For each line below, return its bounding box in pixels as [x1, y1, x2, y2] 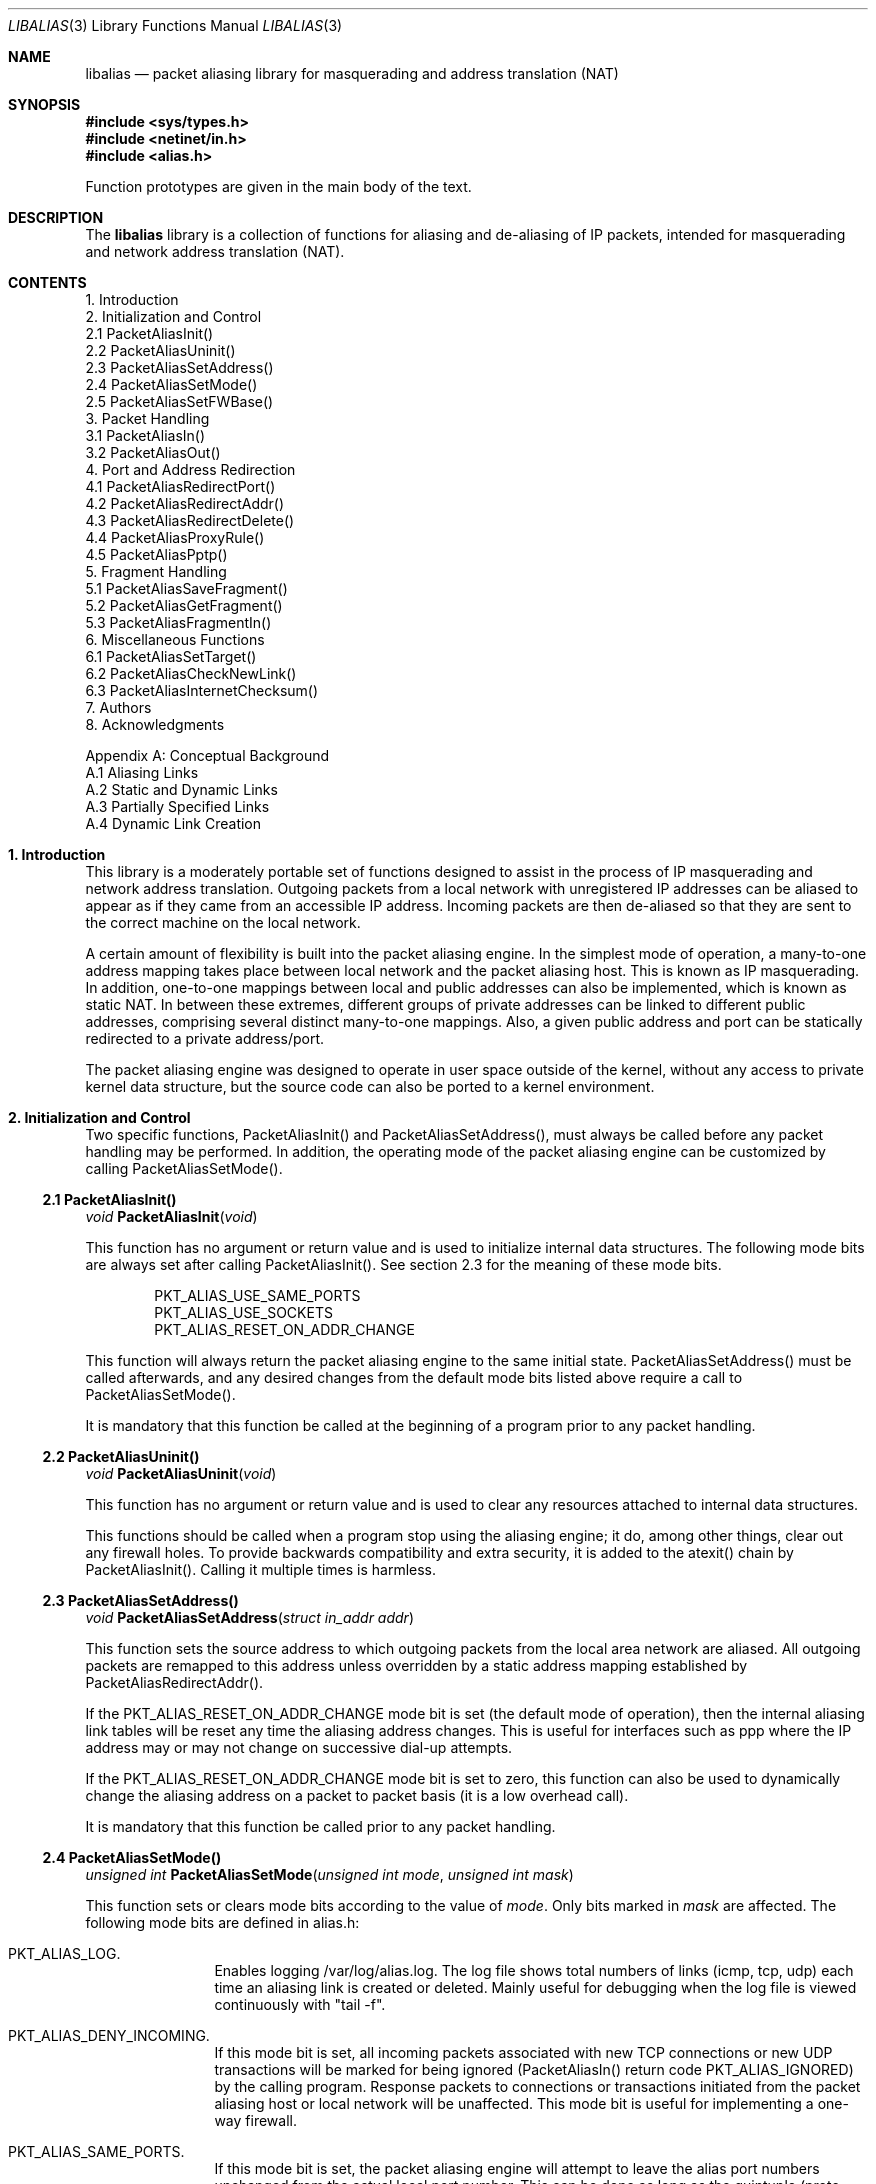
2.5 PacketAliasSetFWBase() [85, 393, 274, 410]
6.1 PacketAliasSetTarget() [85, 648, 257, 665]
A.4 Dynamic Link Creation [85, 815, 262, 832]
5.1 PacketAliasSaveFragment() [85, 580, 288, 597]
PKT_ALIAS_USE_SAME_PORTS [154, 1287, 361, 1304]
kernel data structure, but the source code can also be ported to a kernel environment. [85, 1078, 655, 1095]
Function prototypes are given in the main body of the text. [85, 178, 472, 195]
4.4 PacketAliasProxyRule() [85, 529, 265, 546]
